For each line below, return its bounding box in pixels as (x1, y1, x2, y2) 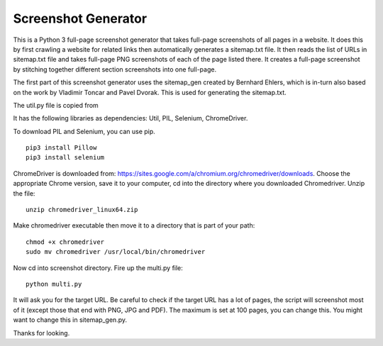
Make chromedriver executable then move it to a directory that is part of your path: (13, 221, 255, 230)
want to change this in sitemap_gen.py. (13, 316, 128, 324)
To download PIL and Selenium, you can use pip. (13, 127, 155, 135)
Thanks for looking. (13, 328, 70, 337)
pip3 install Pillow (26, 144, 97, 152)
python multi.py (26, 280, 82, 288)
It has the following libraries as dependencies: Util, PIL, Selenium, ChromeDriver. (13, 114, 248, 123)
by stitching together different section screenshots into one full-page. (13, 65, 216, 74)
